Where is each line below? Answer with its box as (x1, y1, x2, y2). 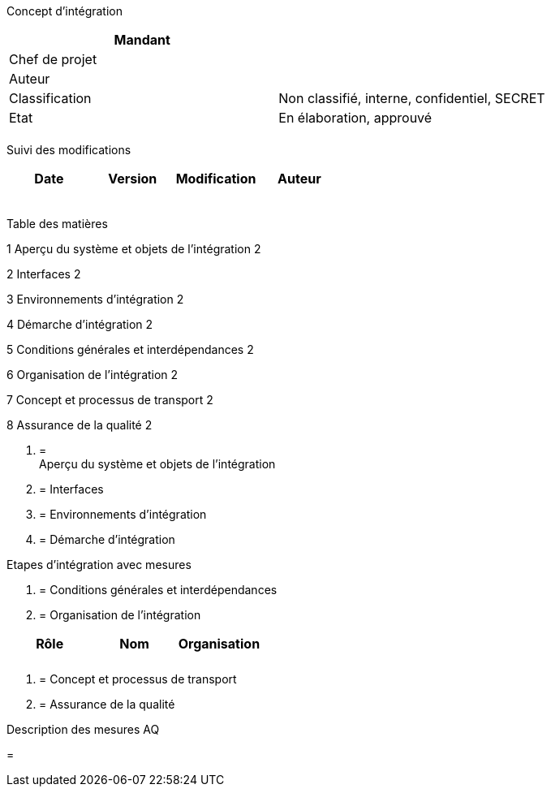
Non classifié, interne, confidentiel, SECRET (278, 90, 545, 106)
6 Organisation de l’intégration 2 (6, 368, 179, 381)
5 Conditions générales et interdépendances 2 (6, 343, 254, 356)
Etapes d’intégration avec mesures (6, 558, 192, 571)
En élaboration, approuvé (278, 110, 433, 126)
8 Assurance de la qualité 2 (6, 418, 153, 432)
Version (108, 170, 157, 187)
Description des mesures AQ (6, 722, 160, 736)
